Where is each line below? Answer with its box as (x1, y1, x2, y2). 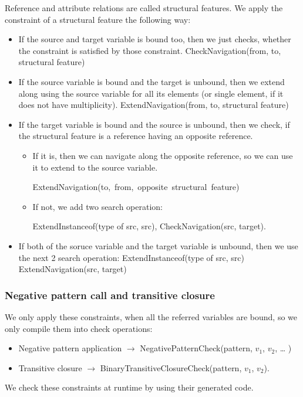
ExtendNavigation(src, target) (18, 263, 127, 275)
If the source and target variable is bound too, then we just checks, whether (18, 33, 291, 45)
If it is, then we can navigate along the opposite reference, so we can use (32, 149, 293, 161)
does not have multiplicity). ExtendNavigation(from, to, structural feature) (18, 99, 289, 111)
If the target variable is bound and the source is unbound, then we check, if (18, 118, 290, 130)
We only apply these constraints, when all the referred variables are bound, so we (5, 310, 298, 323)
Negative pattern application (18, 342, 122, 354)
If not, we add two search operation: (32, 200, 163, 212)
